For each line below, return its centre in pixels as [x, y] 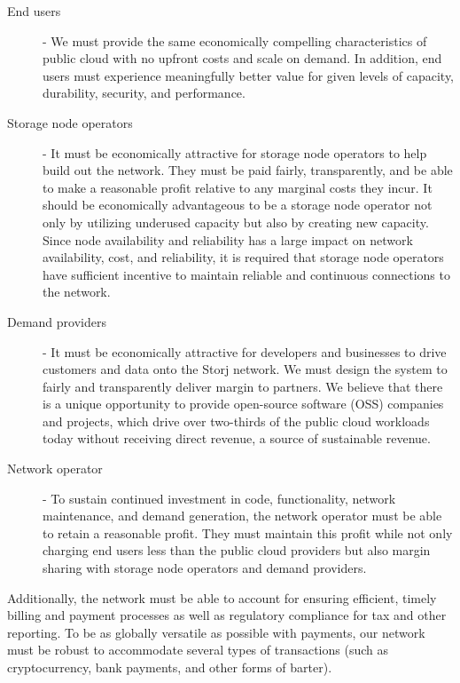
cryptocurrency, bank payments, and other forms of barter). [170, 667]
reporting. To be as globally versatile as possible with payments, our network [216, 632]
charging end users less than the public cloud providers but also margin [237, 550]
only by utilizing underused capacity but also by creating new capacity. [236, 222]
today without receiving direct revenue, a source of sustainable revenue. [237, 438]
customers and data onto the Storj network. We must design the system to [245, 369]
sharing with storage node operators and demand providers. [205, 568]
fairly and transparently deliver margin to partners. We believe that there [243, 386]
